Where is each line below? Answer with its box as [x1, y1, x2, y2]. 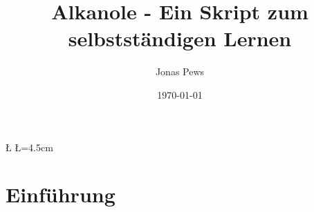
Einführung [6, 180, 116, 209]
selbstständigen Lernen [68, 24, 292, 52]
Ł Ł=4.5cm [6, 139, 53, 154]
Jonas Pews [155, 64, 205, 79]
